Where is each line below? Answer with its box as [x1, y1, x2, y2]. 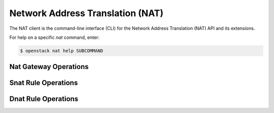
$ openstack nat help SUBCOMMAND [20, 48, 104, 53]
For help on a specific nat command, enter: [9, 34, 100, 40]
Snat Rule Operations [9, 79, 78, 87]
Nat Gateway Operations [9, 63, 89, 71]
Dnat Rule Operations [9, 95, 79, 103]
